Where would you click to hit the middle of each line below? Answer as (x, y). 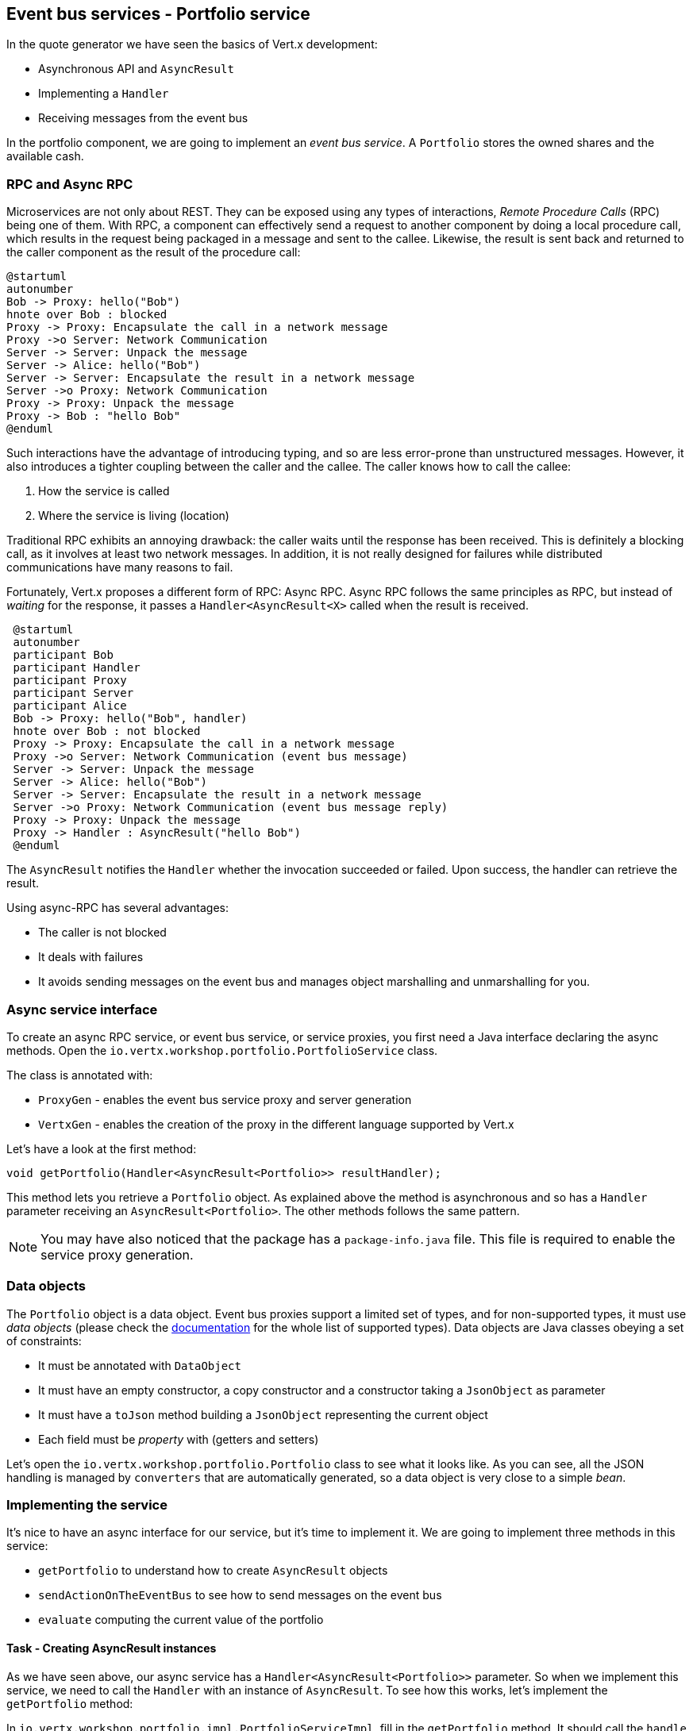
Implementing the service (87, 1505)
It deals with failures (91, 957)
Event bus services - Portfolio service (158, 14)
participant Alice (70, 706)
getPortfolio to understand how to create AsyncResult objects (213, 1571)
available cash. (45, 156)
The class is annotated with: (80, 1075)
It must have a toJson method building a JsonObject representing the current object (263, 1414)
